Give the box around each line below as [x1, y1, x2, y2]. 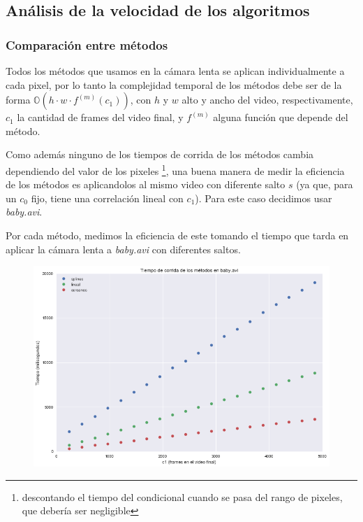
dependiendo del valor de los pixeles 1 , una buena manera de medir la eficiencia [6, 161, 345, 178]
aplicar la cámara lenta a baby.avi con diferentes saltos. [6, 241, 241, 256]
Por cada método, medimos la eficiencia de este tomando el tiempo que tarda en [6, 228, 349, 242]
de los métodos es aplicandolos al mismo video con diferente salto [6, 177, 286, 192]
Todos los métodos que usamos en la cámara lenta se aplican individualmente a [6, 64, 345, 78]
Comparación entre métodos [6, 36, 168, 53]
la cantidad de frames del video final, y [17, 110, 184, 125]
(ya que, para [296, 177, 353, 192]
